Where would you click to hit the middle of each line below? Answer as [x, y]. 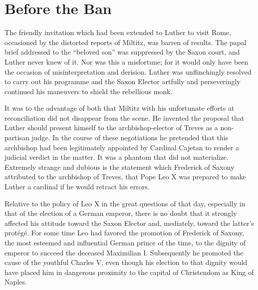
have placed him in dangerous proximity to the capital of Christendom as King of [129, 272]
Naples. [16, 282]
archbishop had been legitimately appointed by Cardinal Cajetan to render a [122, 147]
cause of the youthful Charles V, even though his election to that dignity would [126, 262]
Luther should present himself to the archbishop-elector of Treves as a [111, 127]
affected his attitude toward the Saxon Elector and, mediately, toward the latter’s [129, 223]
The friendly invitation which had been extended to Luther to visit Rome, [118, 32]
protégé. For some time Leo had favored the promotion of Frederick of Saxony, [125, 233]
